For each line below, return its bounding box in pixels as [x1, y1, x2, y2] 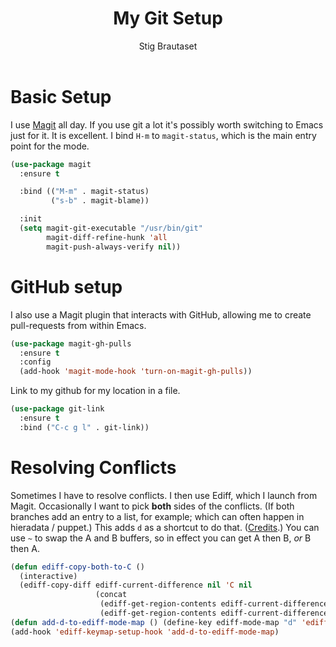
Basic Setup [10, 85, 112, 108]
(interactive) [19, 571, 78, 581]
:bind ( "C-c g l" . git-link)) [19, 422, 150, 432]
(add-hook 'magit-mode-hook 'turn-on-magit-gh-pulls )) [19, 367, 253, 377]
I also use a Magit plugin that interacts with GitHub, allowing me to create [10, 308, 312, 321]
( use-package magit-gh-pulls [10, 338, 132, 349]
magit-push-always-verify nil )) [46, 242, 182, 252]
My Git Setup [113, 7, 223, 30]
